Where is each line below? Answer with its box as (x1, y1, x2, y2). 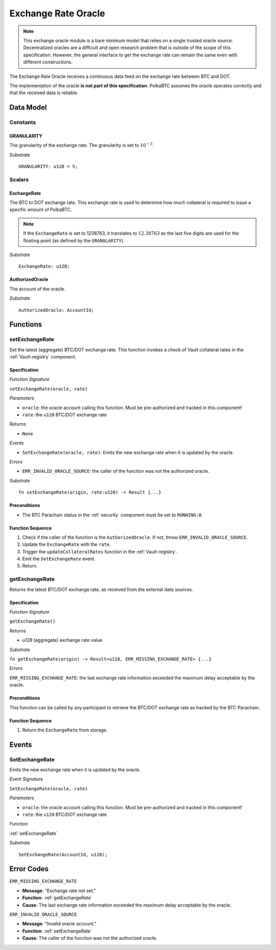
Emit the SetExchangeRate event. (22, 556, 96, 562)
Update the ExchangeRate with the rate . (22, 541, 111, 547)
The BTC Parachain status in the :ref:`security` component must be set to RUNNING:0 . (22, 512, 203, 518)
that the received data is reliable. (9, 90, 79, 96)
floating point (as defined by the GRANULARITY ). (23, 237, 125, 243)
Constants (9, 119, 36, 126)
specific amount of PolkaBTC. (9, 206, 72, 213)
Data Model (9, 103, 47, 112)
